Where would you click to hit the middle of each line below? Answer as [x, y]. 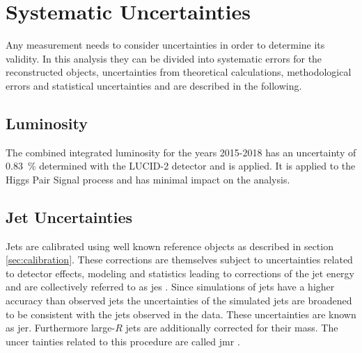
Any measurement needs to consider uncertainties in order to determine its [165, 45]
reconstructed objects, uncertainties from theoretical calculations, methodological [179, 72]
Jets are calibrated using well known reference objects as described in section [170, 246]
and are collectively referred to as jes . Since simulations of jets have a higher [170, 287]
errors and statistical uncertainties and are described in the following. [154, 85]
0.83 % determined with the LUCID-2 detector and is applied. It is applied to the [181, 166]
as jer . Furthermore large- [61, 328]
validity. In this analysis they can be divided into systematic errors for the [164, 58]
